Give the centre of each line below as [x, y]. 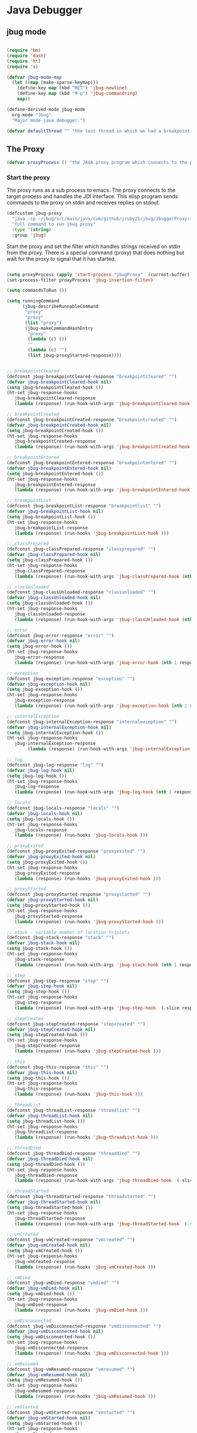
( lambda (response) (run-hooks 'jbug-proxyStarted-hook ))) [89, 921]
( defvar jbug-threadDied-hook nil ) [50, 1159]
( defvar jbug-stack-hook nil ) [44, 943]
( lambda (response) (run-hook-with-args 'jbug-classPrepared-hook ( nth [103, 576]
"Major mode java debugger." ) [49, 120]
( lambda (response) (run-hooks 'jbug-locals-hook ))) [81, 835]
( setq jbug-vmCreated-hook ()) [45, 1251]
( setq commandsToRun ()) [37, 291]
